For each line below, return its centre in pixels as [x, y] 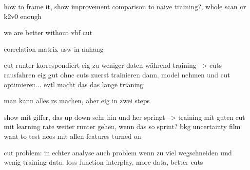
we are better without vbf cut [48, 32]
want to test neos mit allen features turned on [73, 136]
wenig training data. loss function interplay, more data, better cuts [104, 162]
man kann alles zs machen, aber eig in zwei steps [77, 101]
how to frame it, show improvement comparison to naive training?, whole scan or [125, 6]
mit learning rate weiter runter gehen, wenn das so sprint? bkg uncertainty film [122, 126]
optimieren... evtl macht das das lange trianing [74, 84]
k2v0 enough [23, 16]
